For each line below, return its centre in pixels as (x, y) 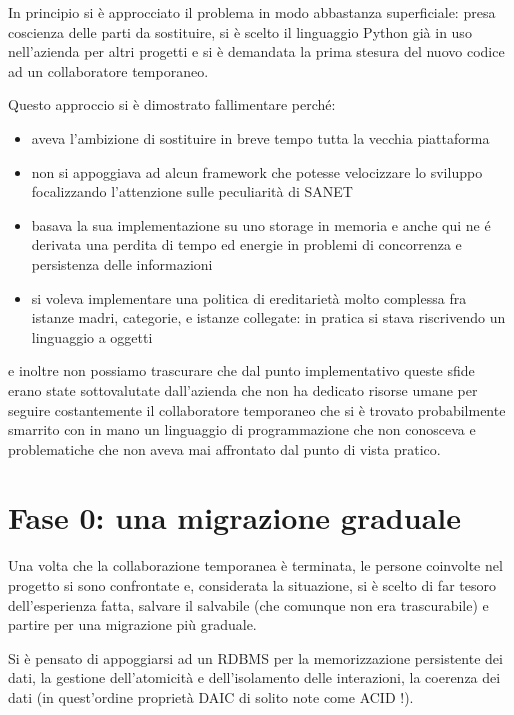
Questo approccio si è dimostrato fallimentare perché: (172, 104)
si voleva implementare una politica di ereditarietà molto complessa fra (249, 297)
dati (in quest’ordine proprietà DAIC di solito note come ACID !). (211, 696)
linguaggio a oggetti (92, 336)
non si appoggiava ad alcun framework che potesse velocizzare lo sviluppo (257, 171)
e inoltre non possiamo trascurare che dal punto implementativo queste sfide (241, 370)
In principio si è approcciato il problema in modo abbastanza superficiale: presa (252, 12)
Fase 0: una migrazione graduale (234, 517)
